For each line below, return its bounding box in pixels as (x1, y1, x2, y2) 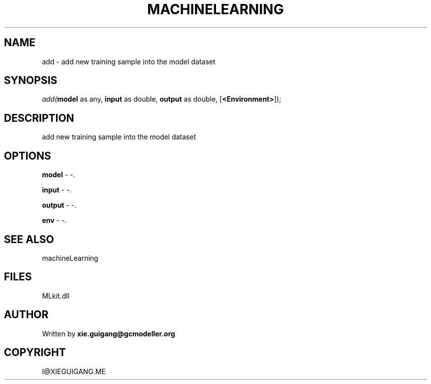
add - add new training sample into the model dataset (42, 57, 215, 66)
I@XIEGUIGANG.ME (42, 367, 106, 376)
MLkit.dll (42, 291, 69, 300)
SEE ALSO (4, 233, 54, 246)
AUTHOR (4, 308, 49, 321)
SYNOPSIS (4, 74, 58, 87)
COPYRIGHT (4, 346, 66, 359)
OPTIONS (4, 149, 51, 162)
